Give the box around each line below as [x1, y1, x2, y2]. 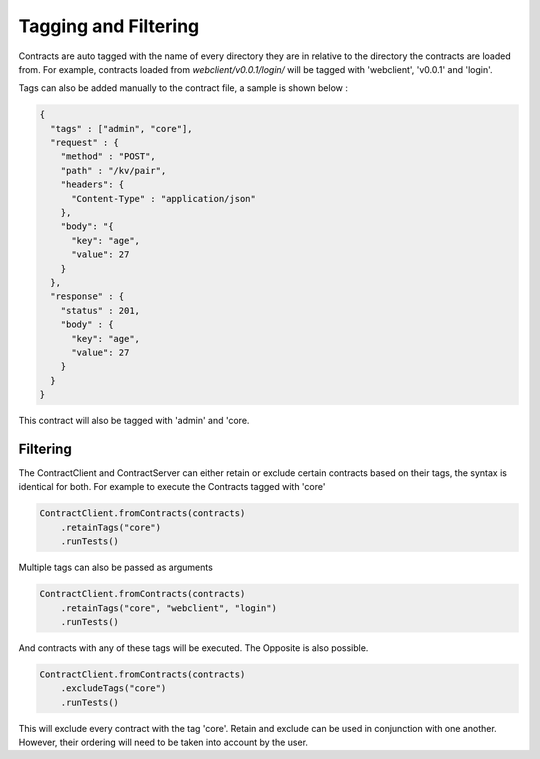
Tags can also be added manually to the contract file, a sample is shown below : [18, 82, 349, 94]
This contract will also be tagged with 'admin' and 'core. [18, 415, 250, 427]
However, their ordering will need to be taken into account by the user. [18, 736, 309, 749]
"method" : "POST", [60, 151, 157, 162]
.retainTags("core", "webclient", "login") [60, 602, 277, 614]
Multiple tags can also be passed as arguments [18, 561, 214, 574]
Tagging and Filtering [18, 15, 200, 37]
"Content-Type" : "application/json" [71, 193, 257, 204]
